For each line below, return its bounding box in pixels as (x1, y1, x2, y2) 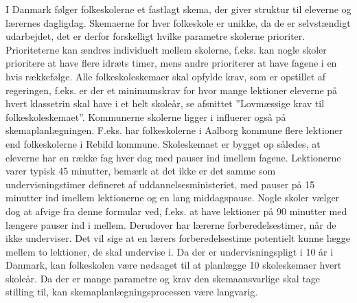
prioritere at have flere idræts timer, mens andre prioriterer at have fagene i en (5, 56, 337, 70)
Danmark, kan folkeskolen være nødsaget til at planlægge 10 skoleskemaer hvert (5, 258, 342, 272)
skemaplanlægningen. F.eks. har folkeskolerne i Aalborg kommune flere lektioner (5, 123, 343, 137)
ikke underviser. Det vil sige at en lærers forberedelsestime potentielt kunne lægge (5, 231, 351, 245)
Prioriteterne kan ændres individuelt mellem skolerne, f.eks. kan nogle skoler (5, 42, 327, 56)
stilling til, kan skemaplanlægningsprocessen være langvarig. (5, 284, 258, 299)
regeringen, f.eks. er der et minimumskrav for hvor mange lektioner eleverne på (5, 82, 338, 97)
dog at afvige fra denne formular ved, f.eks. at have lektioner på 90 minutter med (5, 203, 347, 218)
